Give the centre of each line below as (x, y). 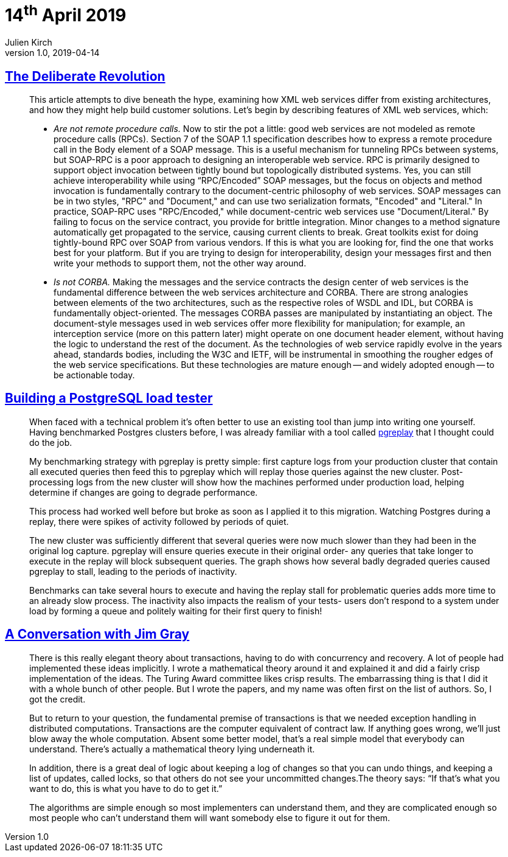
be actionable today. (94, 375)
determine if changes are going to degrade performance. (144, 492)
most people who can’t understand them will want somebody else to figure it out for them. (210, 817)
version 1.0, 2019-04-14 (52, 53)
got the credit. (57, 699)
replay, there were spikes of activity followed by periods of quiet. (159, 521)
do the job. (51, 442)
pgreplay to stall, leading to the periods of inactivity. (133, 571)
